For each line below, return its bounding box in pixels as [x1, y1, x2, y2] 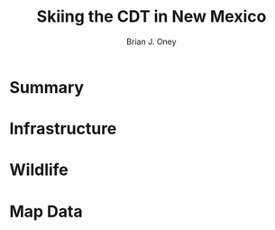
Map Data [9, 201, 83, 222]
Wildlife [9, 160, 69, 180]
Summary [9, 77, 84, 97]
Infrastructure [9, 119, 117, 139]
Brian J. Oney [125, 36, 178, 47]
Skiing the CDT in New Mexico [36, 6, 267, 27]
